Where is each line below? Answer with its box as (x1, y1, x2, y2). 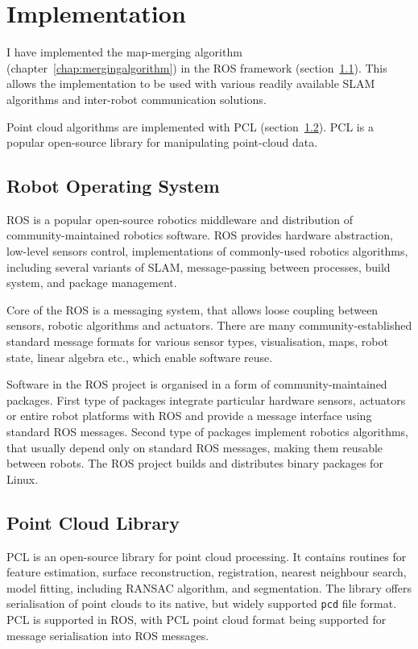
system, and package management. (6, 274, 177, 291)
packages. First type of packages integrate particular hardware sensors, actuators (6, 391, 406, 408)
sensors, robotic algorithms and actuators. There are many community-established (6, 317, 412, 334)
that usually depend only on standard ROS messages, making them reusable (6, 439, 383, 456)
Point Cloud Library (6, 510, 180, 535)
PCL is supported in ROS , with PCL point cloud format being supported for (6, 611, 387, 628)
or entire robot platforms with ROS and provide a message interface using (6, 407, 372, 424)
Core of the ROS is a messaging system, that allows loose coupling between (6, 301, 379, 318)
